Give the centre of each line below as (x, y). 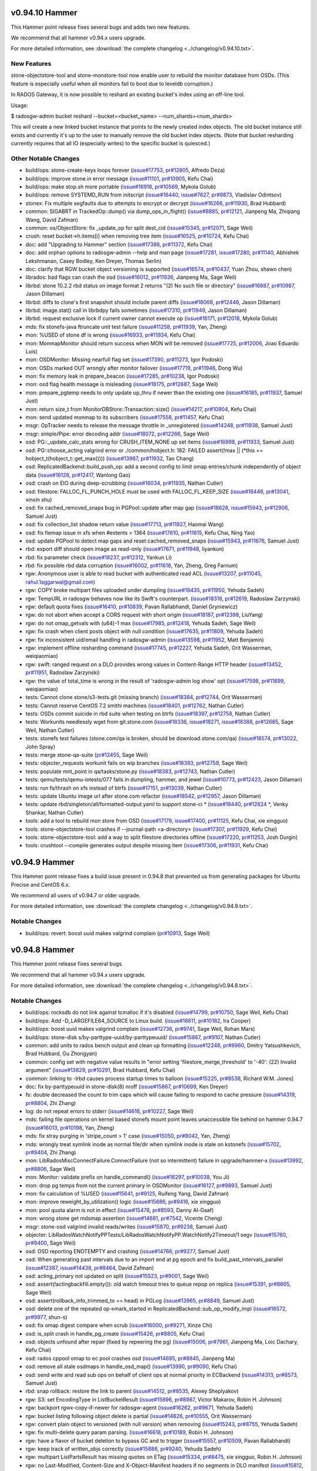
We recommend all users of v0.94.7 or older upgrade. (76, 896)
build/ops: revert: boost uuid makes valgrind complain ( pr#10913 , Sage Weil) (118, 933)
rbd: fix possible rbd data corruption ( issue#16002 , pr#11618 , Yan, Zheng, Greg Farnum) (131, 565)
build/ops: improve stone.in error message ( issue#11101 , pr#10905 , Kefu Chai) (119, 178)
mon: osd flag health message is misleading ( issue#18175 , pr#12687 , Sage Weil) (122, 384)
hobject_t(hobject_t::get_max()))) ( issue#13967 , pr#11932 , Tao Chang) (110, 458)
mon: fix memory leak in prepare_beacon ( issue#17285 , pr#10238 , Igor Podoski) (122, 376)
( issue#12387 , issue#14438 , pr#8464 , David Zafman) (90, 1267)
